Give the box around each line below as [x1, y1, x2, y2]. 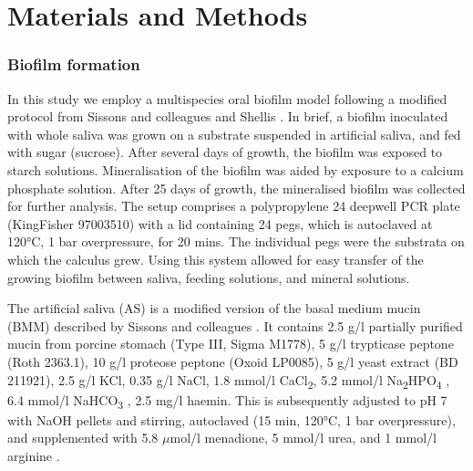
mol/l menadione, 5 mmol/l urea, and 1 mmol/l [170, 428, 437, 447]
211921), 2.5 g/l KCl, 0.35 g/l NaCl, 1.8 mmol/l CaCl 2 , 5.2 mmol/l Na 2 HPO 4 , [7, 370, 450, 392]
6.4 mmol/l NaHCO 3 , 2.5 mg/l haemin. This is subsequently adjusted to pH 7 [7, 390, 447, 412]
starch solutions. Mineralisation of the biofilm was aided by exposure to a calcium [7, 160, 464, 179]
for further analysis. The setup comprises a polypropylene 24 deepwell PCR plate [7, 196, 460, 215]
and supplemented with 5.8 [7, 428, 159, 447]
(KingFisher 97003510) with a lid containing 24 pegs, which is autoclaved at [7, 214, 433, 233]
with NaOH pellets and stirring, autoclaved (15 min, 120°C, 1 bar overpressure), [7, 410, 456, 429]
